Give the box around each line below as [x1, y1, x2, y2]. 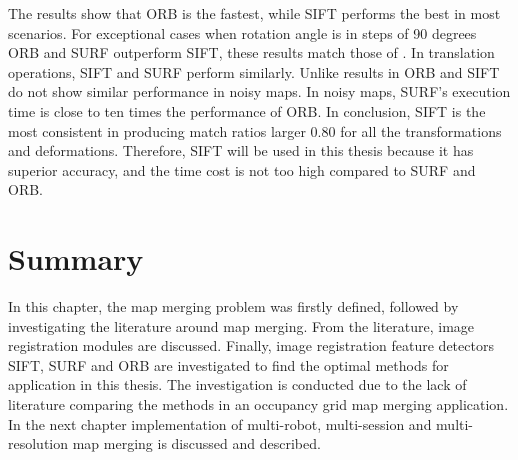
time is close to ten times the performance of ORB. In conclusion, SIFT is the [8, 100, 486, 121]
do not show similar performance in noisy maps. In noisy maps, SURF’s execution [8, 81, 511, 102]
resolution [8, 433, 69, 454]
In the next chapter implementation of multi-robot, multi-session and [8, 413, 432, 434]
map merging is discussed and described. [72, 433, 321, 454]
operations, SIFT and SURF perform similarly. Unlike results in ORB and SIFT [8, 61, 500, 82]
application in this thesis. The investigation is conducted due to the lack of [8, 374, 467, 395]
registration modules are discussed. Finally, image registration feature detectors [8, 335, 494, 356]
